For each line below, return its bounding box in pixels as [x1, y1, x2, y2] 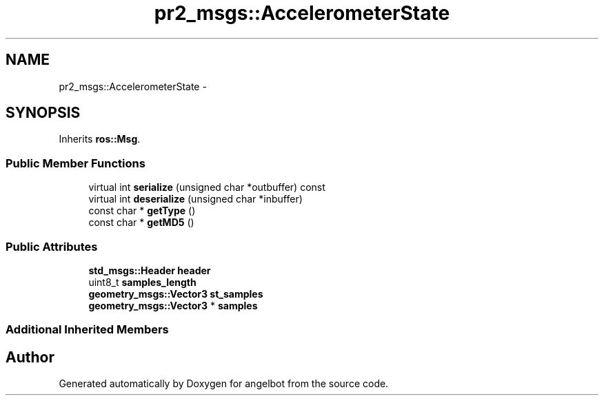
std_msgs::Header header [88, 264, 211, 276]
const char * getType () [88, 205, 196, 217]
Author [6, 348, 54, 366]
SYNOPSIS [6, 104, 81, 122]
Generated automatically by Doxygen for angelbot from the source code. [59, 378, 389, 390]
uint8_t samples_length [88, 276, 197, 288]
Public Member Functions [6, 156, 145, 170]
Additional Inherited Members [6, 322, 169, 337]
